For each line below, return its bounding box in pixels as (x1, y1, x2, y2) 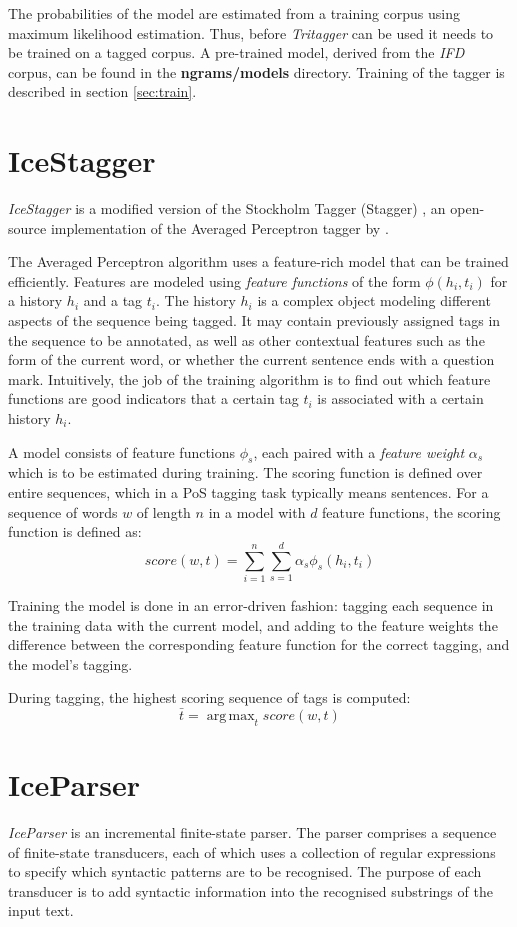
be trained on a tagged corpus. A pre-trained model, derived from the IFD (8, 42, 465, 63)
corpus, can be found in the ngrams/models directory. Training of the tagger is (8, 61, 505, 82)
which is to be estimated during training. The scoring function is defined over (8, 462, 483, 483)
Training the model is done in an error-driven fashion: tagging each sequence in (8, 594, 494, 615)
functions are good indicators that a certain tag (8, 388, 299, 409)
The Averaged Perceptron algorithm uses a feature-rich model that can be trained (8, 251, 509, 272)
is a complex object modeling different (257, 290, 491, 311)
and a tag (83, 290, 143, 311)
